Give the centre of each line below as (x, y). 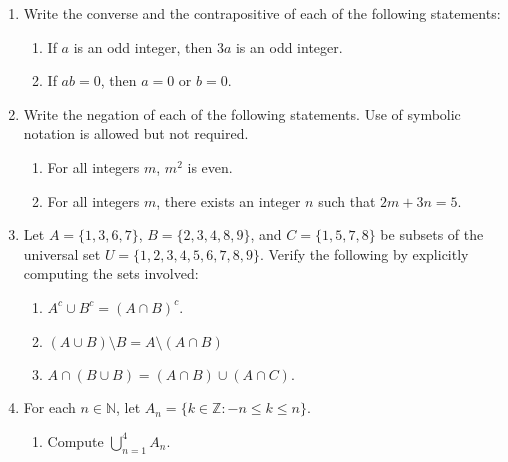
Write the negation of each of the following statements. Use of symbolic (242, 113)
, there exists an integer (228, 200)
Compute (75, 440)
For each (49, 407)
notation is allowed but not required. (136, 133)
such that (347, 200)
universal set (62, 253)
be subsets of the (432, 234)
